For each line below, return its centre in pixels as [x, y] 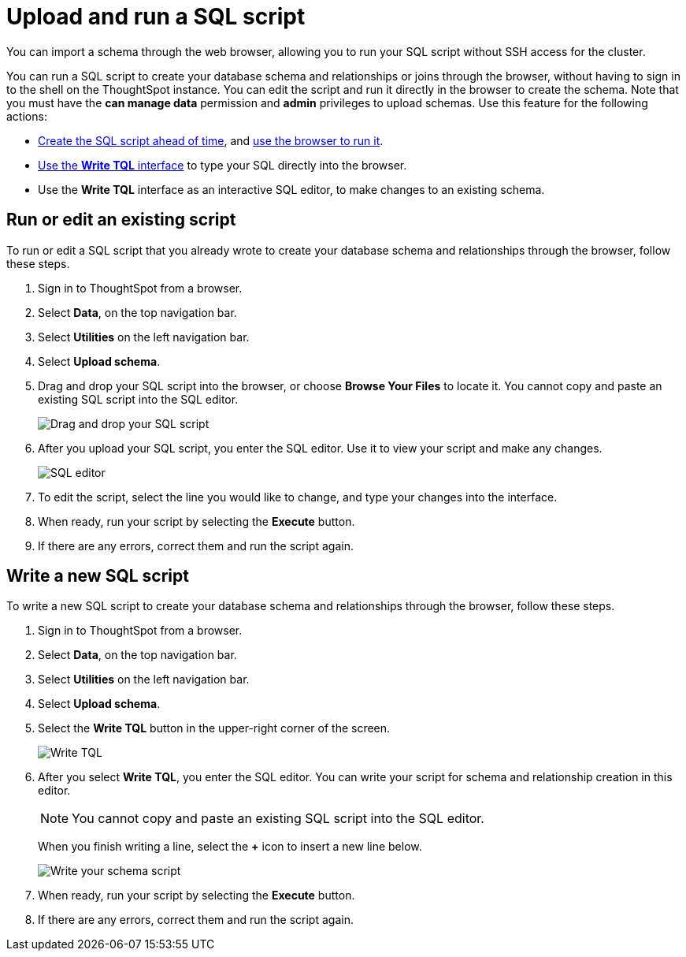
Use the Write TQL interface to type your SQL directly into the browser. [222, 165]
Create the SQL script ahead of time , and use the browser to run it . [211, 140]
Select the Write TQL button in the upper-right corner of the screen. [214, 728]
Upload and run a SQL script [156, 17]
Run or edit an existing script [121, 220]
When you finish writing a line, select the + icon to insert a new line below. [230, 847]
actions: [27, 116]
